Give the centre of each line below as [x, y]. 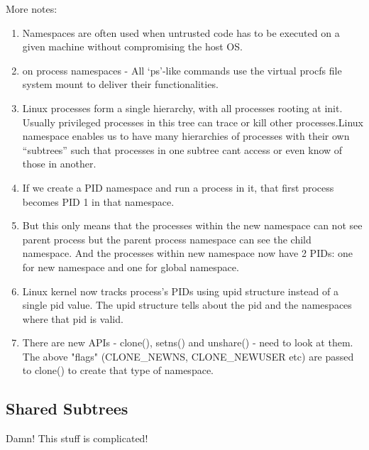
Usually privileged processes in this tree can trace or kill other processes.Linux [193, 122]
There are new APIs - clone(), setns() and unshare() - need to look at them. [188, 342]
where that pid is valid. [73, 318]
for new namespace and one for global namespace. [131, 267]
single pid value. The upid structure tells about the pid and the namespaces [187, 305]
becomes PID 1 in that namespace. [98, 201]
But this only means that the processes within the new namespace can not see [192, 225]
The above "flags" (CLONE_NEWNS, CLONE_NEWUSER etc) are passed [188, 356]
